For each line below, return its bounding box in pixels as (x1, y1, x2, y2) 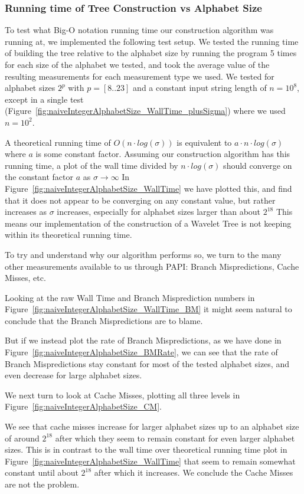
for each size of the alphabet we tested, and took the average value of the (5, 58, 270, 70)
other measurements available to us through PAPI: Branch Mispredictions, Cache (5, 260, 299, 272)
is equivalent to (176, 136, 232, 148)
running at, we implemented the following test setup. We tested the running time (5, 35, 299, 47)
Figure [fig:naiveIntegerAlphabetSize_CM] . (5, 400, 162, 413)
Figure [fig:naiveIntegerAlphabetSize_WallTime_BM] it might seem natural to (5, 303, 292, 315)
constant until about (5, 466, 79, 479)
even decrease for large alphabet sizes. (5, 369, 142, 381)
